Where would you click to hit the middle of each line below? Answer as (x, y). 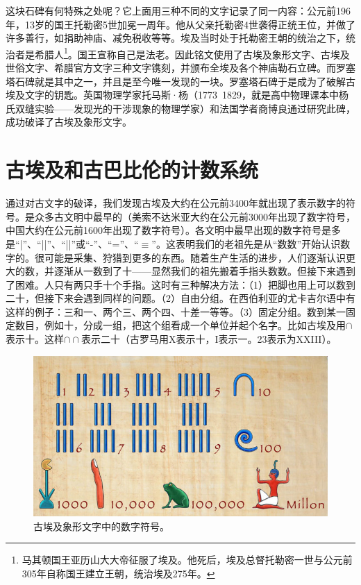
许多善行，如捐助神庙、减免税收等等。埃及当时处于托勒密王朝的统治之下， (176, 38)
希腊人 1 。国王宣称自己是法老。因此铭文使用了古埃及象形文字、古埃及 (192, 53)
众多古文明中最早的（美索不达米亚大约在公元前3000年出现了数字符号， (195, 216)
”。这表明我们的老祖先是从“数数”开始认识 (246, 243)
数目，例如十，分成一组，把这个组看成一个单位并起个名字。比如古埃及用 (180, 325)
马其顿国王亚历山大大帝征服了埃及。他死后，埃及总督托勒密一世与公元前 (187, 560)
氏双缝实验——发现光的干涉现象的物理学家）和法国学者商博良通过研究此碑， (180, 108)
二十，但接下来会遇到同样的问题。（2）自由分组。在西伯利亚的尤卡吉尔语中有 (180, 298)
